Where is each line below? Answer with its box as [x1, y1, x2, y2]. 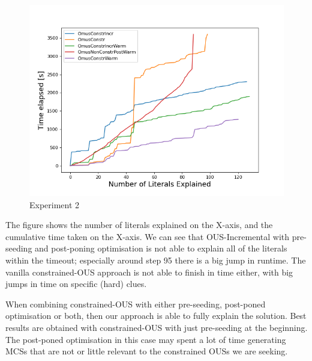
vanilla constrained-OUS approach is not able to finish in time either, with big [5, 265, 293, 278]
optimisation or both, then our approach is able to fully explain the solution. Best [5, 309, 307, 322]
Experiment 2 [29, 198, 80, 211]
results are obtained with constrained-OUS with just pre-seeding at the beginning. [5, 321, 308, 333]
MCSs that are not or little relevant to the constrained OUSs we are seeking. [5, 345, 288, 357]
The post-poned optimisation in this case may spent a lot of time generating [5, 333, 286, 345]
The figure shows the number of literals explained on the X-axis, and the [5, 218, 273, 231]
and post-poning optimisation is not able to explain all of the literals [35, 242, 287, 255]
